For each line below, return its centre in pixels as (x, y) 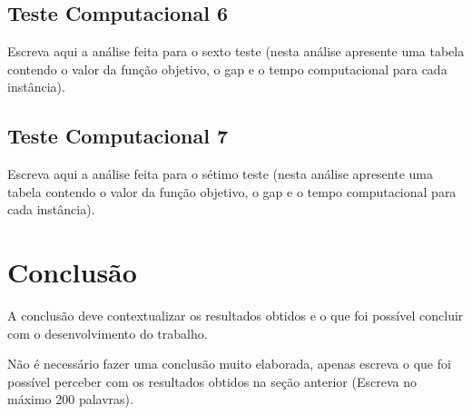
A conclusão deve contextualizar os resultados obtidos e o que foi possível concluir (236, 316)
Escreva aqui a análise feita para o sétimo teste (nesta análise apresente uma (220, 174)
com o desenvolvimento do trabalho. (108, 333)
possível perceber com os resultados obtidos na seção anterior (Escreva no (212, 381)
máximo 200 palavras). (70, 399)
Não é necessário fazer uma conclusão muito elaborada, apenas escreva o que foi (229, 364)
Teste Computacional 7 (118, 136)
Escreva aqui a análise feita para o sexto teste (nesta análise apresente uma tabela (236, 51)
